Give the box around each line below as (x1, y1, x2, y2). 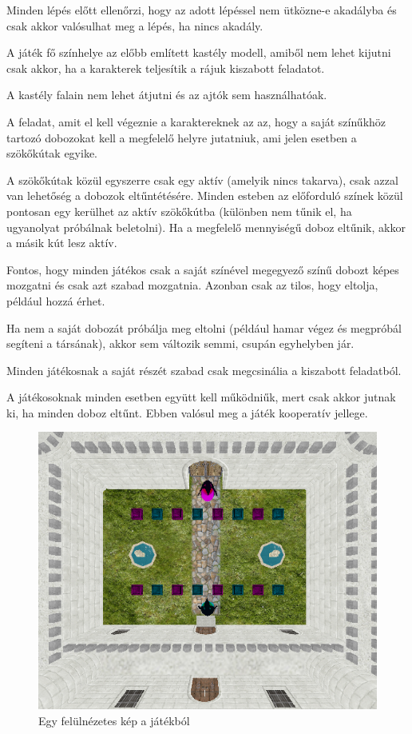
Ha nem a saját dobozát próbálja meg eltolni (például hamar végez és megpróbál (6, 319, 402, 336)
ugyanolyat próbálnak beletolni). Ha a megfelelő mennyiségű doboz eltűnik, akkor (6, 218, 406, 235)
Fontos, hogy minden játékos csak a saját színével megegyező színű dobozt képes (6, 261, 399, 277)
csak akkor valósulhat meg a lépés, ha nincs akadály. (6, 17, 263, 34)
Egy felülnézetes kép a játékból (38, 712, 190, 728)
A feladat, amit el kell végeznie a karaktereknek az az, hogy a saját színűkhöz (6, 113, 386, 130)
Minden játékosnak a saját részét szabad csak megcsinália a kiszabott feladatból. (6, 361, 402, 378)
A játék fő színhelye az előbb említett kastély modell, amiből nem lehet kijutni (6, 44, 391, 61)
